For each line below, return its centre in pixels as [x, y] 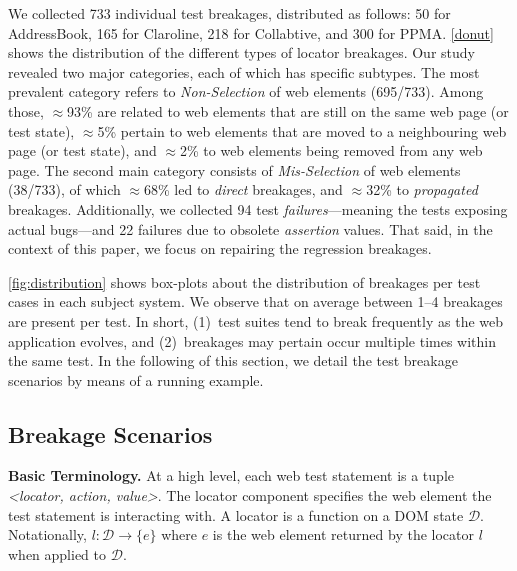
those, [26, 110]
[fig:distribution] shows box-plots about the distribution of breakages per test [244, 281]
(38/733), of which [64, 189]
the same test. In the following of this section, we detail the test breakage [233, 360]
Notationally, [47, 534]
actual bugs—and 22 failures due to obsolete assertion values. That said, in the [250, 228]
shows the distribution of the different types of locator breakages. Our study [241, 52]
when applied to [57, 553]
